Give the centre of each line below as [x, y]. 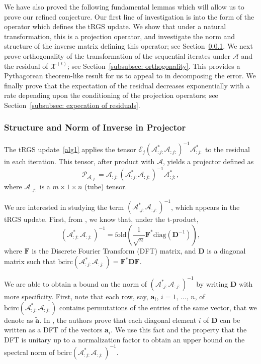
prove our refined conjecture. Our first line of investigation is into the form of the [129, 16]
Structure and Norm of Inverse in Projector [95, 127]
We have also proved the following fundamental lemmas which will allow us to [124, 7]
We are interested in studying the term [64, 207]
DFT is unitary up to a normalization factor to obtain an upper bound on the [124, 339]
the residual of [26, 66]
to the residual [228, 149]
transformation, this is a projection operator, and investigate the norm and [120, 36]
